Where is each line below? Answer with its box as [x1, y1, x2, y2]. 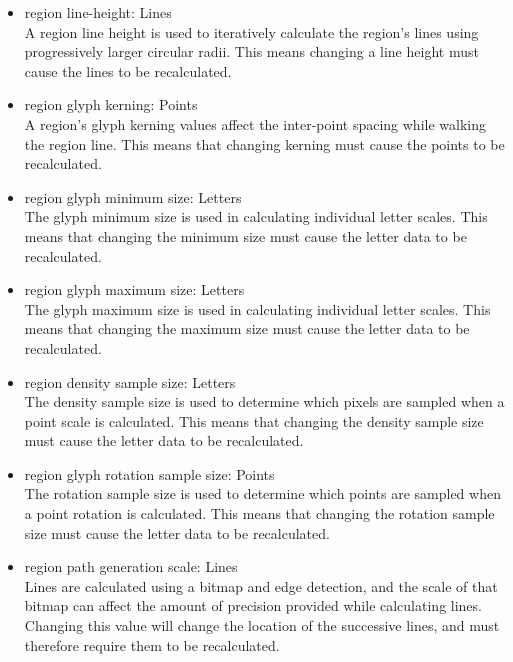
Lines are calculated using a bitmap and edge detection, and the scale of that [24, 575, 498, 596]
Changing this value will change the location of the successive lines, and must [24, 615, 500, 636]
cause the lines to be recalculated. [24, 60, 232, 81]
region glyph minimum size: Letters [24, 186, 242, 207]
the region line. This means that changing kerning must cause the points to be [24, 133, 505, 154]
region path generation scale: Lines [24, 556, 238, 577]
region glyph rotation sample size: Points [24, 463, 275, 484]
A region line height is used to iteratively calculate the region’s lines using [24, 21, 479, 42]
